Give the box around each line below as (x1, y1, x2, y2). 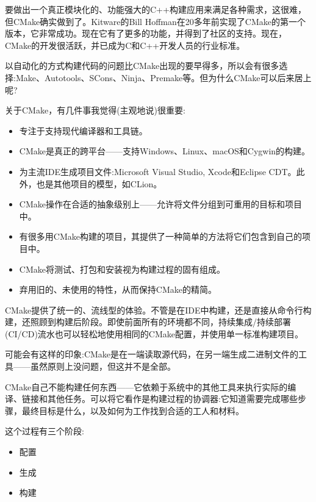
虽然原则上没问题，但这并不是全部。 (30, 360, 176, 373)
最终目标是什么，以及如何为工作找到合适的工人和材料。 (21, 404, 244, 417)
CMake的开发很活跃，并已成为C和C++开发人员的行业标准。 (5, 38, 245, 51)
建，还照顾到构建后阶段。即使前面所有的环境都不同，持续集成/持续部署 (5, 315, 291, 328)
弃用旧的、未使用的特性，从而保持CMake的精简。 (19, 283, 217, 296)
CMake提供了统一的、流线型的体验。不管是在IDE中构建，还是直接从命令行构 (5, 303, 312, 316)
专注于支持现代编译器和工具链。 (19, 124, 148, 137)
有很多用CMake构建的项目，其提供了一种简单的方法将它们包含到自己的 (19, 230, 302, 243)
